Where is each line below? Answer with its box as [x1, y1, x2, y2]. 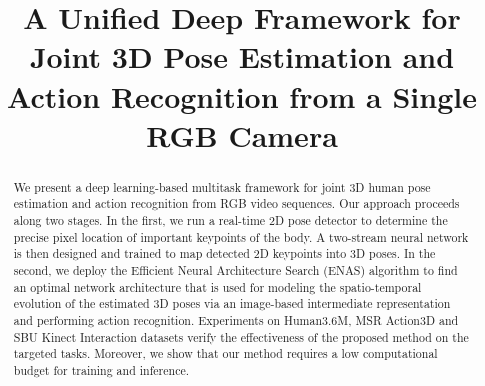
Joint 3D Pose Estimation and [29, 36, 455, 77]
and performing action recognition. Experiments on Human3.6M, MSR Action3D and [13, 311, 459, 328]
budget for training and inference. [13, 361, 189, 378]
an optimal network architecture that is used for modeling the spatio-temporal [13, 278, 422, 295]
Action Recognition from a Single [7, 75, 477, 116]
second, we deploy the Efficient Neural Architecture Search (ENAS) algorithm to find [13, 262, 458, 279]
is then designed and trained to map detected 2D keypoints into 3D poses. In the [13, 245, 436, 262]
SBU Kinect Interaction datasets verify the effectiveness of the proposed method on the [13, 328, 469, 345]
